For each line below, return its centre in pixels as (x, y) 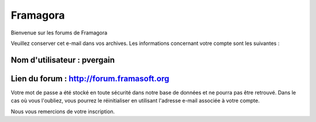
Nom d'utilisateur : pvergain (63, 60)
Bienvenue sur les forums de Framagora (59, 33)
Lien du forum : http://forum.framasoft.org (90, 79)
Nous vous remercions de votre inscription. (63, 111)
